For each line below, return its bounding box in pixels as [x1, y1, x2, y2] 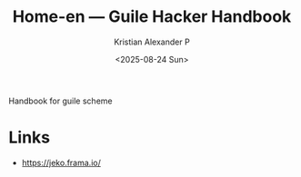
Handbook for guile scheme [8, 95, 113, 106]
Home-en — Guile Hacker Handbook [12, 6, 292, 27]
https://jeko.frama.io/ [21, 157, 101, 168]
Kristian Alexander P [114, 36, 190, 47]
